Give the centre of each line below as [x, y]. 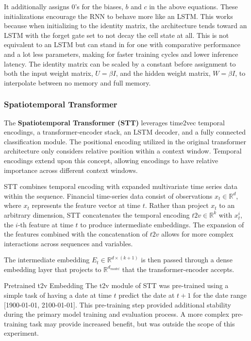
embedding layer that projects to [53, 269]
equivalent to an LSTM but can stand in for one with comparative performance [122, 44]
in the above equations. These [193, 6]
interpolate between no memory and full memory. [77, 82]
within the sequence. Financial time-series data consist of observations [108, 196]
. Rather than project [177, 205]
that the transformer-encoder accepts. [178, 269]
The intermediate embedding [47, 260]
